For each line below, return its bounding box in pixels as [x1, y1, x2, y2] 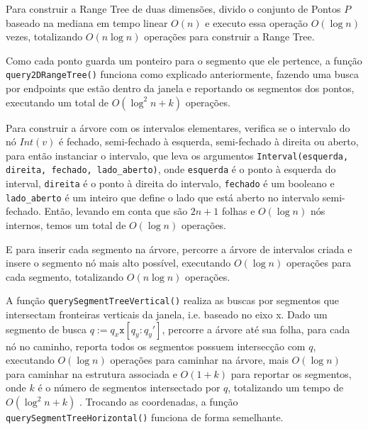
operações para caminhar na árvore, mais [110, 352, 289, 367]
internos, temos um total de [6, 218, 126, 233]
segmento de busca [6, 321, 87, 336]
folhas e [222, 204, 255, 218]
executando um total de [6, 94, 109, 109]
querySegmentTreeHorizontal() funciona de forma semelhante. [6, 410, 284, 425]
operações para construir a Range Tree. [144, 29, 315, 44]
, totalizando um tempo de [228, 380, 344, 395]
